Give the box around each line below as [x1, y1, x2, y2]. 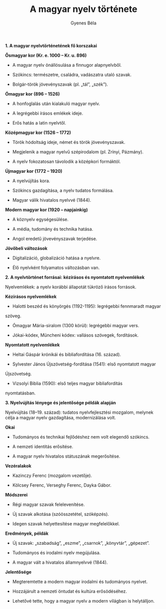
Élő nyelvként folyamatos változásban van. [12, 264, 100, 270]
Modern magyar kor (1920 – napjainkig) [5, 207, 88, 213]
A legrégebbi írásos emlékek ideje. [12, 110, 83, 116]
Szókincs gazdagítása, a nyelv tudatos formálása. [12, 187, 114, 193]
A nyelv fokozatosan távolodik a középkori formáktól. [12, 158, 121, 164]
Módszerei [5, 491, 28, 497]
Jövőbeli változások [5, 245, 48, 251]
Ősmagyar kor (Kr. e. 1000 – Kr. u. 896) [5, 52, 87, 58]
